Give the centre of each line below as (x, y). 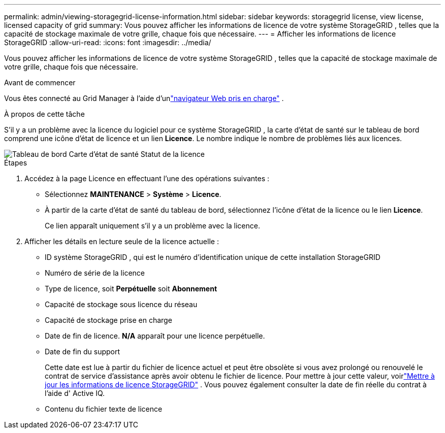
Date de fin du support (83, 352)
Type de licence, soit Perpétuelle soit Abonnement (131, 289)
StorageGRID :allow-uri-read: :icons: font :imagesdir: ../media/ (108, 42)
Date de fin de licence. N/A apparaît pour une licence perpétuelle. (155, 336)
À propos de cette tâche (44, 114)
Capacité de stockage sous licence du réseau (121, 304)
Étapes (16, 163)
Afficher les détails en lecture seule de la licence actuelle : (122, 241)
